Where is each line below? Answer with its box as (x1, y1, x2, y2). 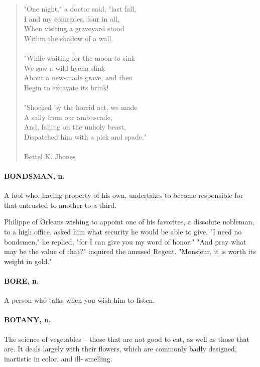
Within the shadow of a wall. (24, 33, 113, 43)
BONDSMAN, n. (4, 171, 65, 181)
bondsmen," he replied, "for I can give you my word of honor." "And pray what (4, 236, 246, 247)
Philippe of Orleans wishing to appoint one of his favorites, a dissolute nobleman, (4, 216, 254, 227)
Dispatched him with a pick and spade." (24, 131, 147, 142)
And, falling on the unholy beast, (24, 121, 126, 132)
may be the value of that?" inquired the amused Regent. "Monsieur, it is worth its (4, 246, 256, 257)
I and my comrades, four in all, (24, 13, 119, 24)
